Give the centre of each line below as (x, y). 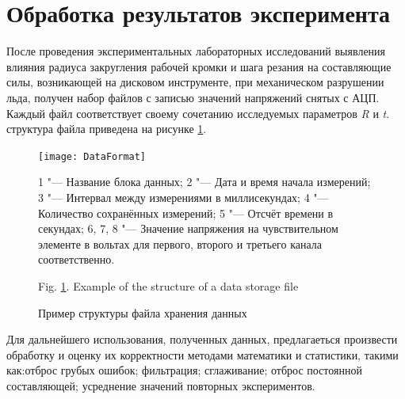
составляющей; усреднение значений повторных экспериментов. (161, 385)
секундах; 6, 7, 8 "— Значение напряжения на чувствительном (188, 228)
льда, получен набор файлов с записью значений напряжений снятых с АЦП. (193, 97)
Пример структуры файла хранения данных (143, 312)
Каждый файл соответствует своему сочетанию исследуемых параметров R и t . (198, 113)
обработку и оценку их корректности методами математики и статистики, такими (202, 354)
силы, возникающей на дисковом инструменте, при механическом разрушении (195, 82)
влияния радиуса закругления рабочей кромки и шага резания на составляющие (199, 66)
